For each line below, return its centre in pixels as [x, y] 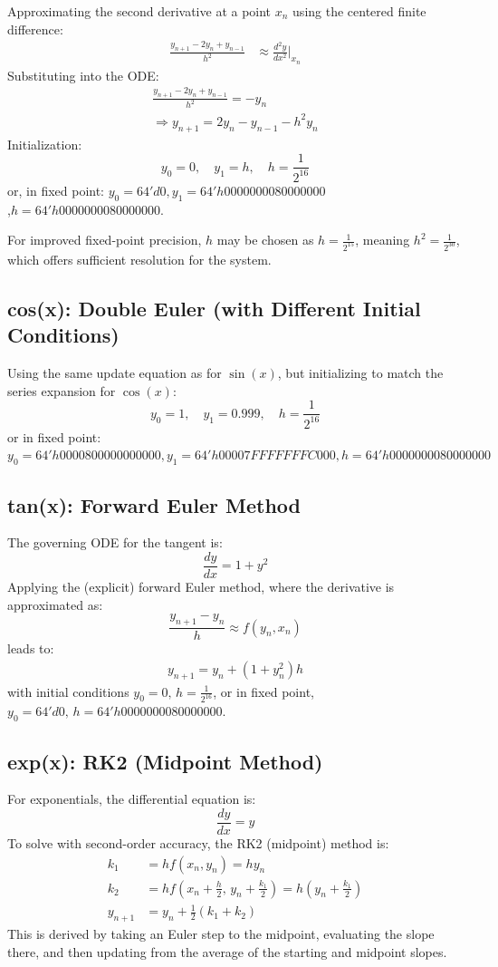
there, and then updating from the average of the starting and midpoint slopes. [227, 951]
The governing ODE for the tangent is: [115, 542]
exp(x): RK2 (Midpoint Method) [165, 761]
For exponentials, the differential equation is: [132, 799]
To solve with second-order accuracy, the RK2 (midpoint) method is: [198, 843]
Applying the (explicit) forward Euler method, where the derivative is [201, 587]
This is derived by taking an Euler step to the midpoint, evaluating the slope [221, 934]
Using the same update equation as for [115, 373]
